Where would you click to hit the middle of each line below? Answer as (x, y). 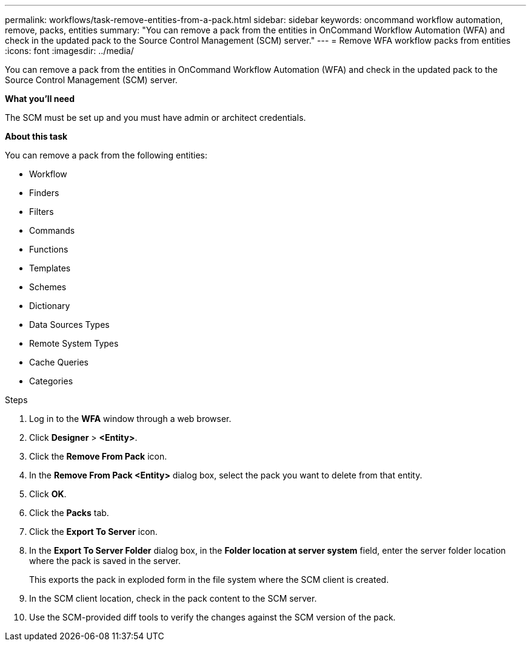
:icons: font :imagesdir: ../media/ (69, 51)
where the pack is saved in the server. (105, 561)
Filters (42, 212)
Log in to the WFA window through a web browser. (130, 419)
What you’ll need (40, 99)
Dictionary (50, 306)
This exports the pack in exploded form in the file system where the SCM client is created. (209, 580)
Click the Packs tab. (69, 513)
